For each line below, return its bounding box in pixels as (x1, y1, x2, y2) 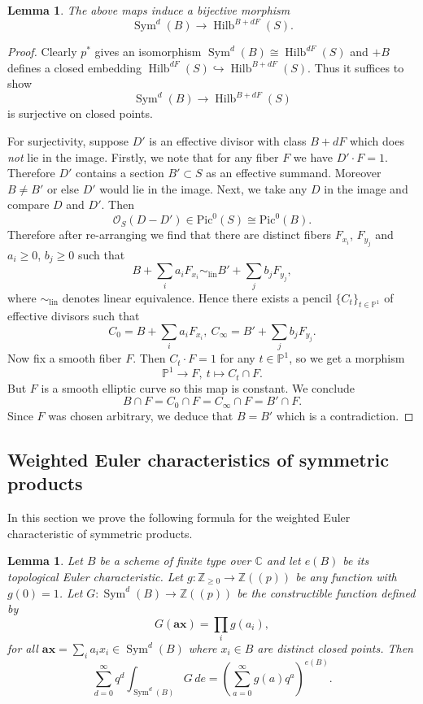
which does (349, 132, 404, 149)
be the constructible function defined (237, 584, 416, 601)
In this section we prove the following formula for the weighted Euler (7, 509, 351, 526)
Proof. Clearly (7, 43, 77, 60)
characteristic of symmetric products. (7, 524, 193, 541)
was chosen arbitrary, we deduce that (48, 406, 233, 424)
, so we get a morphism (289, 350, 405, 367)
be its (342, 552, 369, 569)
